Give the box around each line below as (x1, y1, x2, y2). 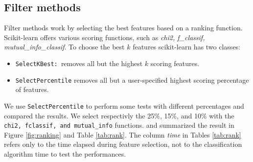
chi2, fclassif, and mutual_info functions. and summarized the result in (4, 120, 234, 130)
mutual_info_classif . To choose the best (4, 42, 125, 52)
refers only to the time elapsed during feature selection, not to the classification (4, 139, 242, 149)
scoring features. (150, 58, 200, 68)
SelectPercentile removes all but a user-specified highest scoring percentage (15, 74, 249, 85)
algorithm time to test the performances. (4, 148, 126, 159)
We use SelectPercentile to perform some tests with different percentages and (4, 100, 244, 111)
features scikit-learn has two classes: (133, 42, 241, 52)
